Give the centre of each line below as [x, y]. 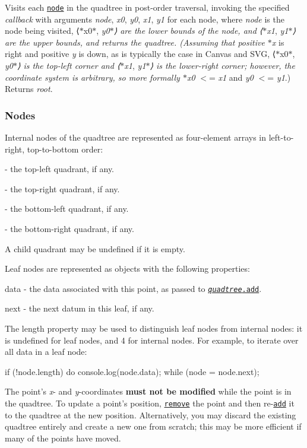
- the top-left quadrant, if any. [60, 169]
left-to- [281, 137]
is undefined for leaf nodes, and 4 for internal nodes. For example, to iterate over [152, 340]
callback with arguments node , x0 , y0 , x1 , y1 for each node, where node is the [145, 19]
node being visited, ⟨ [42, 31]
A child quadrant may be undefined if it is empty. [95, 248]
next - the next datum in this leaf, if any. [80, 308]
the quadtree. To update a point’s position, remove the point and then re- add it [150, 403]
